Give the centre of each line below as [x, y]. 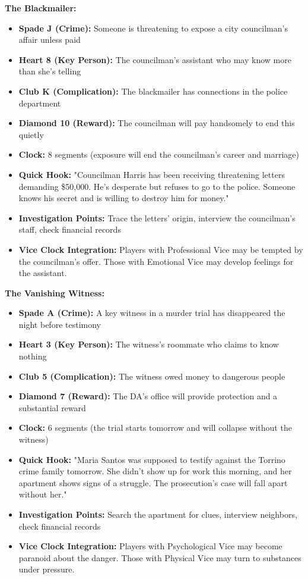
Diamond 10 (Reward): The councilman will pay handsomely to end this [157, 123]
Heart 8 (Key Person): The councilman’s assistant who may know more [155, 59]
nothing [33, 356]
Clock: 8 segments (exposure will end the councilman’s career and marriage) [159, 154]
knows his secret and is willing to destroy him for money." [124, 198]
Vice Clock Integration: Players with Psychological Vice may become [150, 546]
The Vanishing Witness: [55, 292]
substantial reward [52, 407]
